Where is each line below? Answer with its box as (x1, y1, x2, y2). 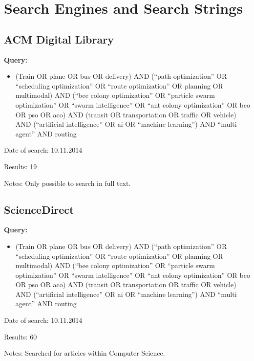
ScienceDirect (4, 202, 74, 217)
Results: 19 (4, 161, 37, 171)
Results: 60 (4, 331, 37, 341)
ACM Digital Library (4, 31, 114, 46)
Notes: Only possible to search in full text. (4, 178, 131, 188)
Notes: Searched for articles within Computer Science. (4, 348, 165, 358)
